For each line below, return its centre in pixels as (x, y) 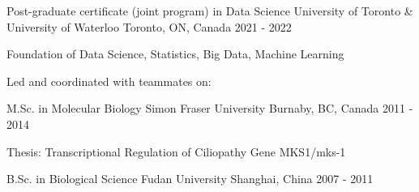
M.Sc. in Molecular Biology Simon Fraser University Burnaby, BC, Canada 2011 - (210, 108)
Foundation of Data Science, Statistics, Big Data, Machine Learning (175, 54)
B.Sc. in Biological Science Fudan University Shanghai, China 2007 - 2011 (190, 179)
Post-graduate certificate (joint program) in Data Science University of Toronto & (210, 11)
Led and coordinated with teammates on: (109, 81)
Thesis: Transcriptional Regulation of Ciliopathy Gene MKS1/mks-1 (176, 151)
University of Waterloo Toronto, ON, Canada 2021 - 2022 (149, 26)
